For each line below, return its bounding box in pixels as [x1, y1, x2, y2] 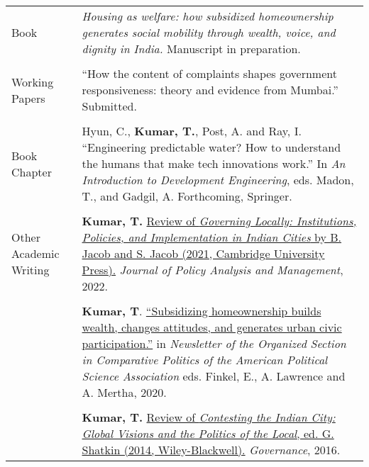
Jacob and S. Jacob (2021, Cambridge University [82, 245, 325, 261]
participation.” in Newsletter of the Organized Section [82, 335, 346, 351]
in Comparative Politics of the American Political [82, 351, 328, 368]
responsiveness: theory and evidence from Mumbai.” [82, 81, 338, 98]
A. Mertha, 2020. [82, 384, 167, 400]
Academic [11, 245, 60, 261]
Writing [11, 261, 50, 278]
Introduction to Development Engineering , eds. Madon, [82, 171, 354, 188]
